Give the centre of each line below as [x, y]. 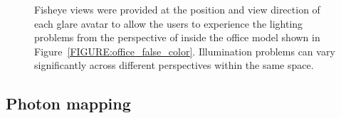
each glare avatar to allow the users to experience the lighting [169, 23]
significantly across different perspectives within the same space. [174, 65]
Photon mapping [68, 103]
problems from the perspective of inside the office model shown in [177, 37]
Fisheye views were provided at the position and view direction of [177, 9]
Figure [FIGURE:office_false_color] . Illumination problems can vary [185, 51]
